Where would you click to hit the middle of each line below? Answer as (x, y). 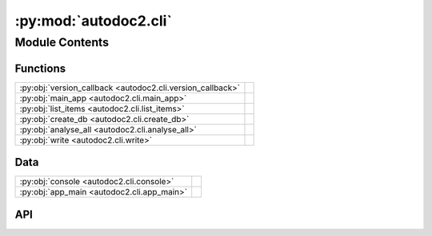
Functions (40, 68)
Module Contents (62, 42)
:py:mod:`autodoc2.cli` (93, 21)
